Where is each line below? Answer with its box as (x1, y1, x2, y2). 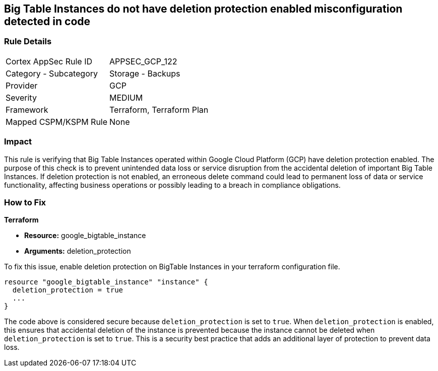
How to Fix (4, 197, 46, 207)
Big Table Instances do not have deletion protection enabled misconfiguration (4, 3, 403, 15)
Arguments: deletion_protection (24, 247, 131, 256)
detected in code (4, 15, 91, 28)
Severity (6, 92, 37, 103)
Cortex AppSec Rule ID (6, 56, 93, 66)
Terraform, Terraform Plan (109, 104, 209, 115)
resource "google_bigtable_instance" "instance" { (4, 278, 208, 286)
